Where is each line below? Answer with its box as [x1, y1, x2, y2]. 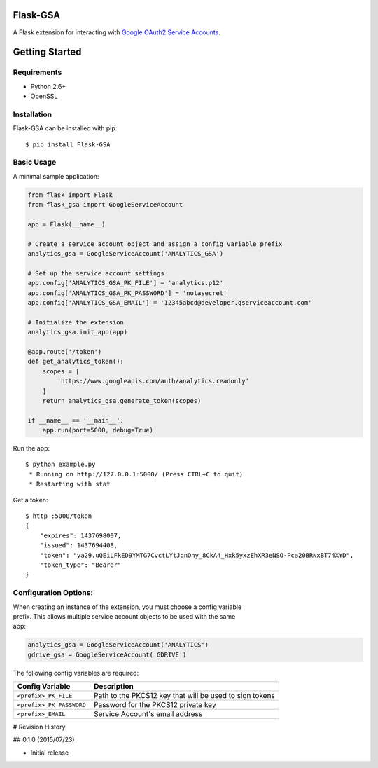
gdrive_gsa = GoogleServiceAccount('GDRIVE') [27, 650, 187, 659]
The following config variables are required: [13, 668, 139, 677]
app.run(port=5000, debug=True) [42, 426, 154, 434]
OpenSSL [30, 92, 58, 101]
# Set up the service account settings [27, 269, 164, 277]
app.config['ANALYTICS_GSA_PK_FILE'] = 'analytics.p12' [27, 279, 224, 287]
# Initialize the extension [27, 318, 124, 326]
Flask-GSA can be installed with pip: [13, 124, 118, 132]
